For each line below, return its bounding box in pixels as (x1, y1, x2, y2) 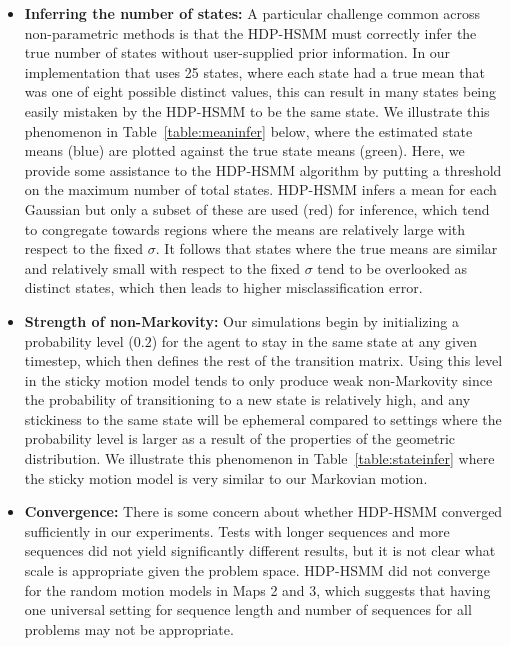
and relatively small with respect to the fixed (24, 257, 300, 278)
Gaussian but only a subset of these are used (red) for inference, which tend (24, 198, 490, 219)
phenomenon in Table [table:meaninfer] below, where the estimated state (24, 120, 473, 141)
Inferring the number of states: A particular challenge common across (24, 3, 481, 23)
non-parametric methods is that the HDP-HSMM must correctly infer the (24, 22, 477, 43)
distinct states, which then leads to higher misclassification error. (24, 277, 423, 298)
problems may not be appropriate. (24, 618, 234, 639)
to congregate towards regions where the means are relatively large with (24, 218, 466, 239)
